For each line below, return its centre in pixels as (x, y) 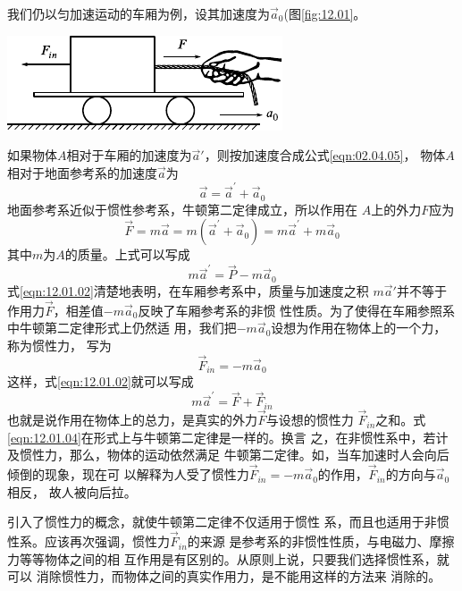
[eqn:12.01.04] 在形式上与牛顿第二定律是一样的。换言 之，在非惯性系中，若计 (228, 437)
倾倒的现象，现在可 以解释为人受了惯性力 (128, 474)
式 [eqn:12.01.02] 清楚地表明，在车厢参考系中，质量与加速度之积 (188, 290)
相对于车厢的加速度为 (129, 155)
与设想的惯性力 (310, 420)
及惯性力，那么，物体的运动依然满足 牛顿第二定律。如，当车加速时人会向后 (228, 455)
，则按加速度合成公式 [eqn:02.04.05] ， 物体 (325, 155)
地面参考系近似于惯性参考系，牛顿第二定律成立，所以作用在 (182, 209)
